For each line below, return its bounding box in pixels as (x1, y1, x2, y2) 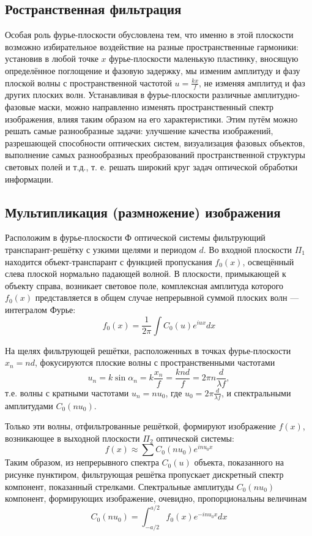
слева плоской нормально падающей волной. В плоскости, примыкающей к (5, 267, 286, 280)
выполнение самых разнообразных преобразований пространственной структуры (5, 148, 305, 161)
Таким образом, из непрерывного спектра (5, 456, 159, 469)
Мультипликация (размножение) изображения (5, 202, 281, 221)
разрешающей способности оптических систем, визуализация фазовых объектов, (5, 136, 305, 149)
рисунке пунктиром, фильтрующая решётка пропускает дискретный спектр (5, 468, 284, 481)
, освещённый (242, 255, 294, 268)
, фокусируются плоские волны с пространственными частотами (35, 356, 275, 369)
